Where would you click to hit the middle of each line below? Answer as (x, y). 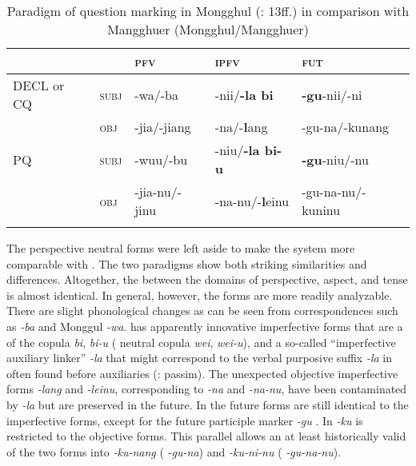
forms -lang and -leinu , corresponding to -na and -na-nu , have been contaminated (207, 389)
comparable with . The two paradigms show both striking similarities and (187, 263)
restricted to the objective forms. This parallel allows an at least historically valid (206, 436)
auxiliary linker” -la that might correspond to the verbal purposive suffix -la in (199, 358)
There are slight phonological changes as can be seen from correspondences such (202, 311)
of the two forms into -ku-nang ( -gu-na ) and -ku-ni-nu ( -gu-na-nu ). (174, 451)
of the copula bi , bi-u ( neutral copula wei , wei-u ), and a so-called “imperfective (201, 342)
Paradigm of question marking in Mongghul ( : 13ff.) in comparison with (208, 11)
